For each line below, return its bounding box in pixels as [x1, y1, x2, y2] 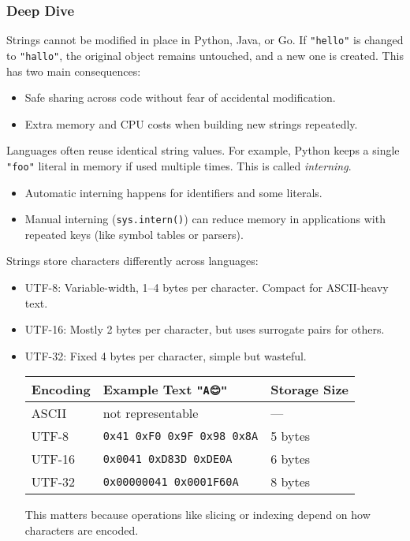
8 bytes [270, 472, 311, 491]
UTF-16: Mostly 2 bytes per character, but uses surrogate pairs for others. [24, 321, 385, 338]
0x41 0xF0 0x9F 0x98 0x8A [102, 429, 259, 442]
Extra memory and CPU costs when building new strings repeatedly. [24, 115, 358, 132]
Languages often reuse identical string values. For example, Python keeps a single [6, 142, 400, 159]
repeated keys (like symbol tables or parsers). [24, 226, 244, 242]
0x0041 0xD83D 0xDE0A [102, 452, 233, 465]
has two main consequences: [6, 62, 141, 79]
